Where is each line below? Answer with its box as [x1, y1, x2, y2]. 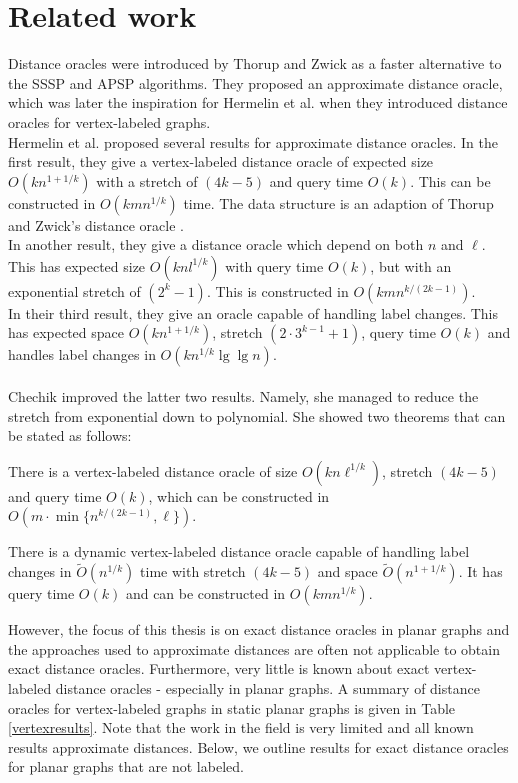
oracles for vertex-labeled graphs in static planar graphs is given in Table [8, 697, 456, 718]
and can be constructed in [125, 583, 286, 604]
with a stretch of [96, 170, 198, 191]
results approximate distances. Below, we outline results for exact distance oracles [8, 736, 509, 757]
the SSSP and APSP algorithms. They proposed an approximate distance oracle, [8, 72, 503, 93]
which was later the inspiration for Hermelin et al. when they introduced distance [8, 92, 508, 113]
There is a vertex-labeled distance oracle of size [8, 460, 298, 481]
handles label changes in [8, 344, 156, 365]
